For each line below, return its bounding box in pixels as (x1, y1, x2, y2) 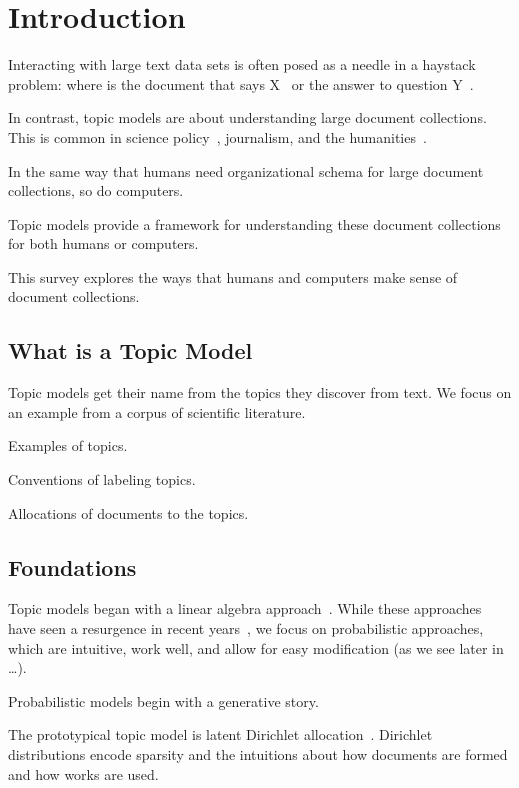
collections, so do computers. (8, 180, 184, 201)
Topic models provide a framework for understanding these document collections (8, 213, 501, 234)
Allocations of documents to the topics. (8, 502, 249, 523)
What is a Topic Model (8, 335, 253, 366)
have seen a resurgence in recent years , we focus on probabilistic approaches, (8, 618, 484, 639)
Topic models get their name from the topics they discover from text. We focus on (8, 382, 512, 403)
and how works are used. (8, 763, 159, 784)
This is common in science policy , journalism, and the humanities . (8, 126, 427, 147)
